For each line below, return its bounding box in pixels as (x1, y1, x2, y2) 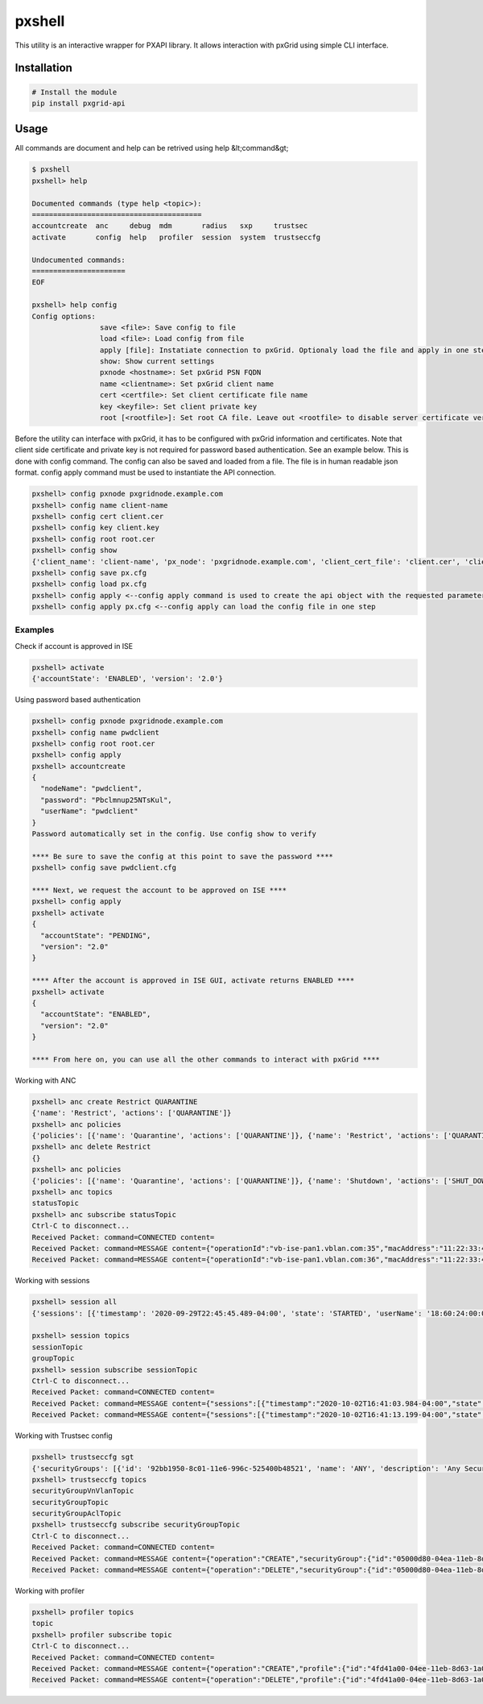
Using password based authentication (14, 695, 141, 704)
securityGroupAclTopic (31, 1509, 122, 1519)
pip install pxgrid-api (31, 98, 126, 108)
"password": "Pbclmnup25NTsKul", (40, 795, 172, 804)
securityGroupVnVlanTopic (31, 1486, 134, 1495)
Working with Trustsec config (14, 1431, 113, 1440)
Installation (14, 61, 72, 75)
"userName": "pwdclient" (40, 807, 138, 816)
